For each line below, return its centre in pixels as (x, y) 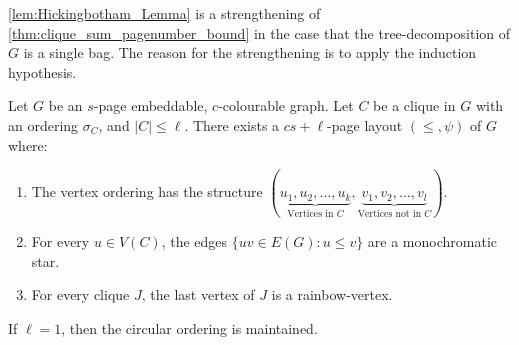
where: (28, 144)
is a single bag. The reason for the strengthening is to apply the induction (250, 52)
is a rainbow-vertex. (332, 294)
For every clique (80, 294)
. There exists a (232, 124)
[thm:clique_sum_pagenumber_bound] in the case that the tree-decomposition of (259, 32)
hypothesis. (42, 71)
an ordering (43, 124)
